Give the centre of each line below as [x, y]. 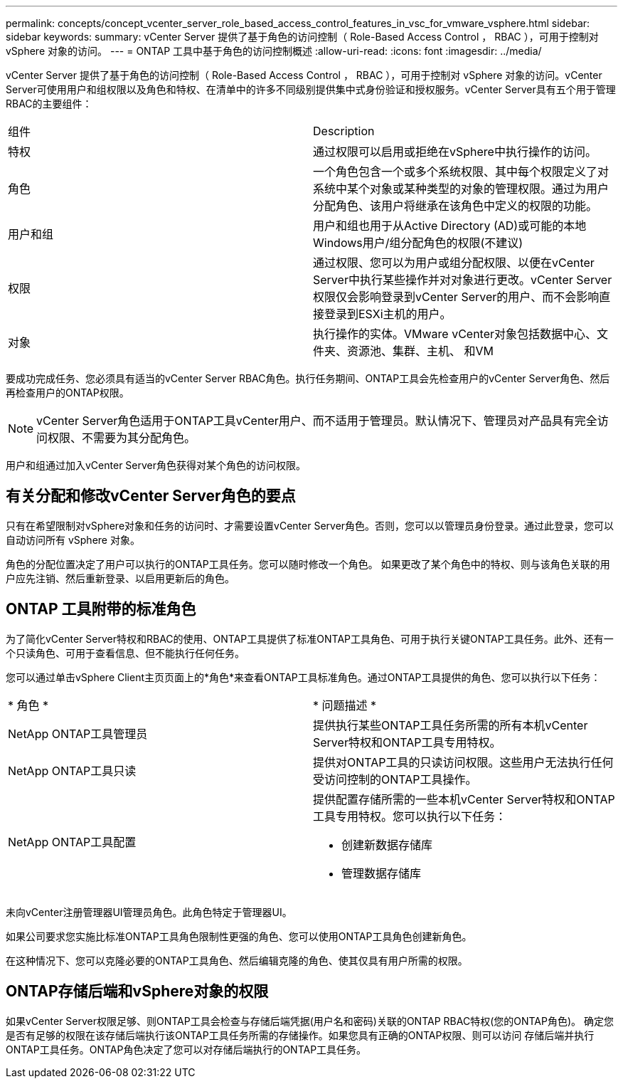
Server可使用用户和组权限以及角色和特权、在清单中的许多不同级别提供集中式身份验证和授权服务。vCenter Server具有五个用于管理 [311, 89]
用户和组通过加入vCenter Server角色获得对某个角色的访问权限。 [156, 465]
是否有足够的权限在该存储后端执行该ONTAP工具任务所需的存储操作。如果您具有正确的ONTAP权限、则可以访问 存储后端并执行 [300, 1035]
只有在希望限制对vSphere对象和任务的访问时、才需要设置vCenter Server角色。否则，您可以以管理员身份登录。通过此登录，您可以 [310, 525]
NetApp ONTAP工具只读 [72, 770]
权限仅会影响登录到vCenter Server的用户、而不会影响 [456, 297]
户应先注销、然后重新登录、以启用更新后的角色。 [120, 578]
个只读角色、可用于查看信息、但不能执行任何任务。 [125, 653]
